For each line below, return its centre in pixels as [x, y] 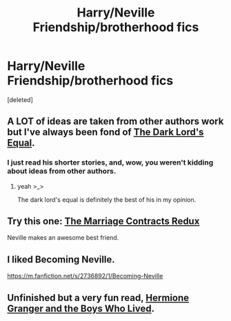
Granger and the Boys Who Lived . [81, 308]
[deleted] [20, 100]
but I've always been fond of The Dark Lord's [106, 132]
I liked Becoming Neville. [61, 259]
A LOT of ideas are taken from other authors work [115, 122]
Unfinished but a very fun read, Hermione [98, 298]
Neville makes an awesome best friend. [63, 238]
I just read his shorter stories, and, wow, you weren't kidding [110, 163]
